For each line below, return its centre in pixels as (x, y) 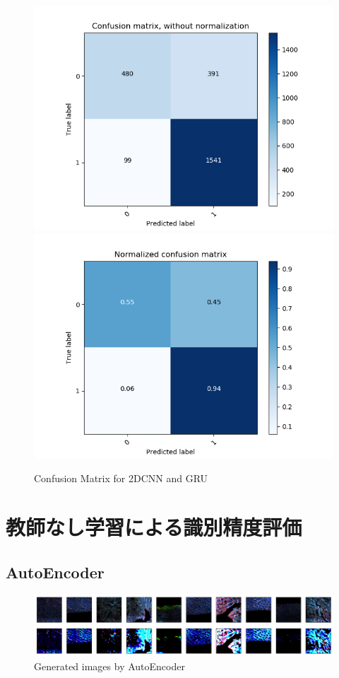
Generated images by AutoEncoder (109, 666)
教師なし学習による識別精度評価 (154, 526)
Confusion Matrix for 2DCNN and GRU (121, 478)
